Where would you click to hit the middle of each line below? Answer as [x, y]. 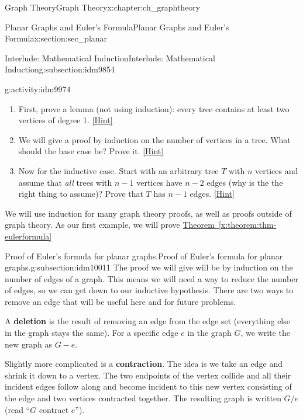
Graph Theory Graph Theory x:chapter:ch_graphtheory [103, 7]
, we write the [265, 333]
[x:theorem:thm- [247, 225]
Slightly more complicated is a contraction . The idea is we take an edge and [144, 364]
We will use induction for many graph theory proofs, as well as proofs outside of [148, 213]
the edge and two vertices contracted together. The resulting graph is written [143, 398]
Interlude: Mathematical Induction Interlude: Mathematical [110, 58]
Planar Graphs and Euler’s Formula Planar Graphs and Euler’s [117, 27]
